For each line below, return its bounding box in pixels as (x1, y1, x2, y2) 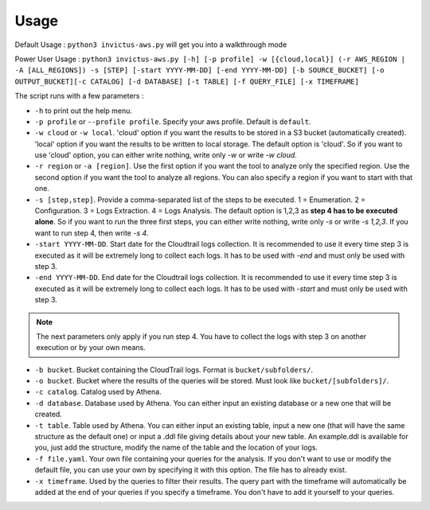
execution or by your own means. (36, 343, 147, 352)
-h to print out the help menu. (34, 106, 133, 115)
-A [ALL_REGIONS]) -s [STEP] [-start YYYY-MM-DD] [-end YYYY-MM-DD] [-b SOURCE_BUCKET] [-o (14, 66, 385, 75)
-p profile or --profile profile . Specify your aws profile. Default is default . (34, 116, 311, 127)
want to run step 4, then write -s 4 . (34, 228, 149, 238)
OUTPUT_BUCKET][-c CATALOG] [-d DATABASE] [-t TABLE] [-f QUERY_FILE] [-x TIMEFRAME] (14, 76, 360, 86)
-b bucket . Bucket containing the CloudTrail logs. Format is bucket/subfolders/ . (34, 364, 314, 374)
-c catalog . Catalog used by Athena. (34, 387, 162, 397)
